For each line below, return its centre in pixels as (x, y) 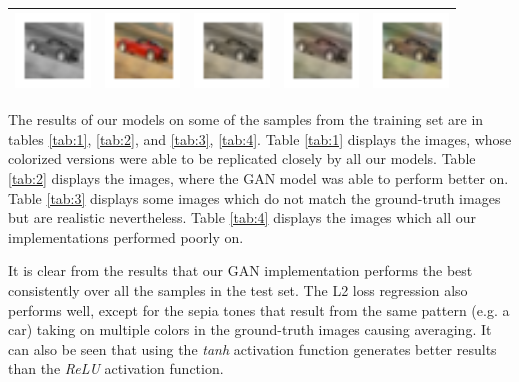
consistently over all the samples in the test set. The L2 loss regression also (238, 289)
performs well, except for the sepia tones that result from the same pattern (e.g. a (259, 309)
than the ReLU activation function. (116, 368)
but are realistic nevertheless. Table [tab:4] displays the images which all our (242, 217)
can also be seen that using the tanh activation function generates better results (252, 348)
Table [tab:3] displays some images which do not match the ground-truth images (254, 197)
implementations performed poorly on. (126, 236)
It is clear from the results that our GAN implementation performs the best (240, 270)
